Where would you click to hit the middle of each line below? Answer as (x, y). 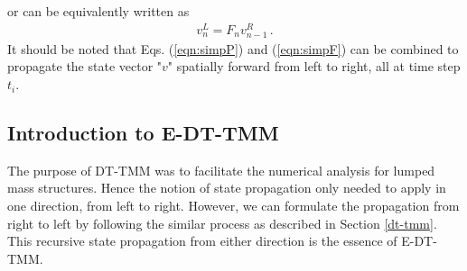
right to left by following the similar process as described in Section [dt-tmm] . (222, 223)
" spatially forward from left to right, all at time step (314, 66)
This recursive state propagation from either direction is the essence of (202, 241)
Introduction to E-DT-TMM (143, 133)
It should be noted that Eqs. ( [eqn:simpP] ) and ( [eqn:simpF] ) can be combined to (233, 48)
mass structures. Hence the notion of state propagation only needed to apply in (227, 188)
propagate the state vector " (85, 66)
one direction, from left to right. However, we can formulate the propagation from (233, 206)
